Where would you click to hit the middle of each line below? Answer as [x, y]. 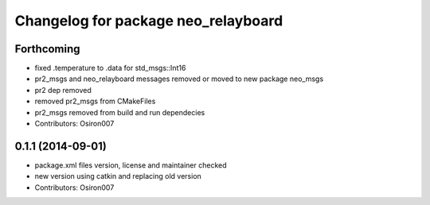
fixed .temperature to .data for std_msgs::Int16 [110, 68]
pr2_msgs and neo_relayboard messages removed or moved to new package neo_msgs [179, 79]
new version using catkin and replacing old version [118, 176]
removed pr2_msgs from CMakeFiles [95, 101]
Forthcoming [47, 49]
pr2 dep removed [63, 90]
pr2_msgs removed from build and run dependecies [120, 112]
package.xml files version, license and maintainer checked [131, 165]
